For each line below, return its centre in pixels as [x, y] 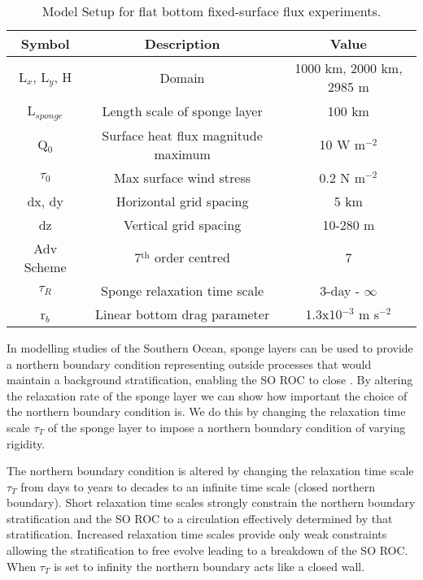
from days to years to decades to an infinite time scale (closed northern [198, 486]
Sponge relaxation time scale [183, 290]
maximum [182, 154]
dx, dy [45, 201]
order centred [192, 258]
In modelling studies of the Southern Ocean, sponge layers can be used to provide [210, 347]
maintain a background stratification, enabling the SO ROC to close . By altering [210, 380]
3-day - [340, 290]
